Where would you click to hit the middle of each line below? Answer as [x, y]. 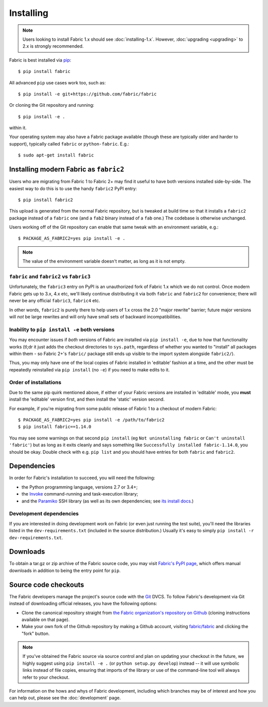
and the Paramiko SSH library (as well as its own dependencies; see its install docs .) [107, 501]
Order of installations [35, 382]
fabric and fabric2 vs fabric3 [50, 277]
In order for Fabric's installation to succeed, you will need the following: [82, 478]
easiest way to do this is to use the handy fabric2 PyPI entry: [73, 188]
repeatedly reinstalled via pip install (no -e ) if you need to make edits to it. [89, 369]
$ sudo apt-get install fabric [56, 155]
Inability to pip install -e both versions [62, 329]
